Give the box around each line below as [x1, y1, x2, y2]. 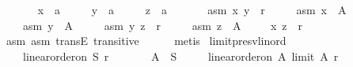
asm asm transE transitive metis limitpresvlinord [6, 32, 287, 49]
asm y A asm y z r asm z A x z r [22, 17, 302, 33]
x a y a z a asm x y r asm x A [37, 2, 347, 17]
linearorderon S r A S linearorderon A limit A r [22, 47, 339, 64]
